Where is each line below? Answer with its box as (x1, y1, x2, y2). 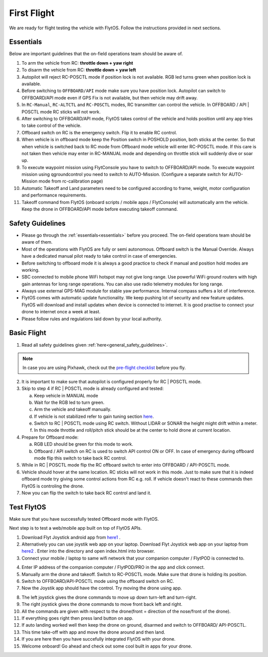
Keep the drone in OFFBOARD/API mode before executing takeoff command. (21, 206, 178, 212)
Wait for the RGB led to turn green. (34, 399, 105, 405)
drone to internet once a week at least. (21, 309, 101, 315)
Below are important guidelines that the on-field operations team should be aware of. (9, 51, 183, 57)
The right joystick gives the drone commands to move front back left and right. (21, 601, 183, 607)
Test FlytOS (9, 503, 47, 511)
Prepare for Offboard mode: (21, 434, 79, 440)
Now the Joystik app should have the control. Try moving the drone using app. (21, 585, 182, 591)
